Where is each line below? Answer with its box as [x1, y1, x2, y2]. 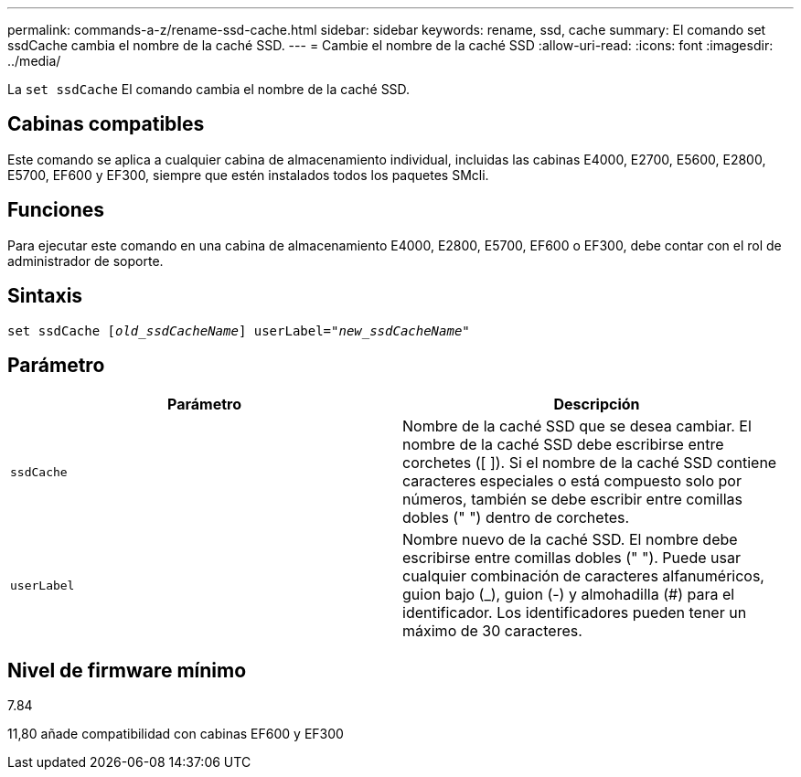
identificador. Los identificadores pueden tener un [402, 603, 747, 623]
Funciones [7, 198, 105, 222]
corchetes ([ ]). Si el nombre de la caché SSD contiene [402, 453, 777, 473]
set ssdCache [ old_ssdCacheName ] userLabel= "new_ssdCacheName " [7, 323, 470, 338]
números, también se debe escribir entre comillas [402, 490, 743, 509]
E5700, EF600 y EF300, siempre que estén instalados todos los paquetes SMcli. [7, 166, 489, 183]
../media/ [7, 53, 61, 69]
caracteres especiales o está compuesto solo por [402, 472, 742, 491]
